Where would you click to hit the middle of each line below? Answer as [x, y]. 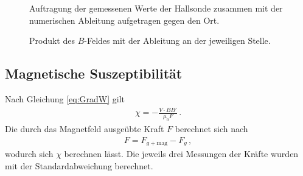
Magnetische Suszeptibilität [94, 73]
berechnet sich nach [211, 128]
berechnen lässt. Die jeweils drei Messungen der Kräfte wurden [181, 153]
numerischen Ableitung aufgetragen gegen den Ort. [124, 20]
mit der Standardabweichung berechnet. [79, 165]
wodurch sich [29, 153]
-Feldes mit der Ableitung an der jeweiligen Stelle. [177, 40]
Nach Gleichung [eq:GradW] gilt [65, 98]
